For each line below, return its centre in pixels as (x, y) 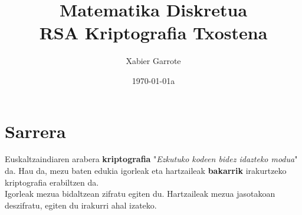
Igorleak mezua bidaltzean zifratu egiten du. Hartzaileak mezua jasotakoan (140, 194)
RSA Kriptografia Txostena (153, 33)
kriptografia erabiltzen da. (52, 182)
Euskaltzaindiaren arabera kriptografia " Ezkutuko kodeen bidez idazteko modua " (151, 159)
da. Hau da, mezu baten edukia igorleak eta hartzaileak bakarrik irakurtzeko (146, 171)
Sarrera (35, 131)
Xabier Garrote (153, 61)
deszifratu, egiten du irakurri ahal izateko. (81, 205)
